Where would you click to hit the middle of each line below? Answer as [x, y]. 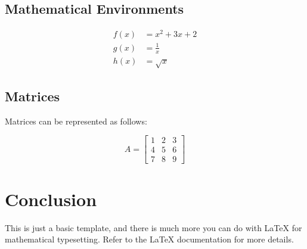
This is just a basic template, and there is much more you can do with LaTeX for [153, 227]
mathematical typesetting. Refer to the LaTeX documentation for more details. [149, 239]
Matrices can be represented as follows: [76, 121]
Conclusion [51, 199]
